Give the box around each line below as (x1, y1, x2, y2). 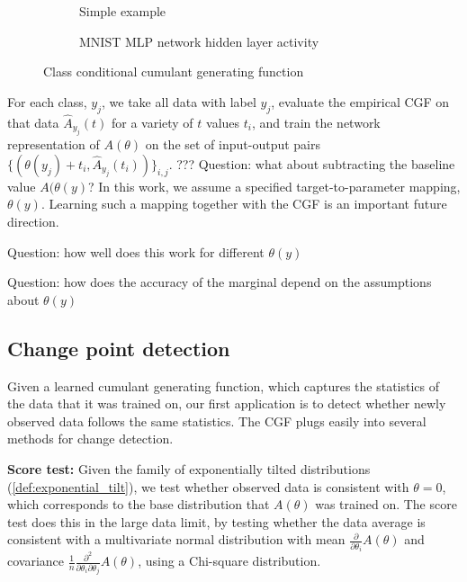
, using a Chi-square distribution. (138, 551, 321, 570)
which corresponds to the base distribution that (7, 495, 270, 514)
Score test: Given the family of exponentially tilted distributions (7, 459, 371, 478)
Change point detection (7, 334, 230, 362)
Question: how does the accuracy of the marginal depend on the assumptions (7, 273, 432, 291)
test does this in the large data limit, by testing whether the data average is (7, 512, 426, 531)
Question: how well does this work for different (7, 242, 265, 261)
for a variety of (111, 112, 193, 131)
